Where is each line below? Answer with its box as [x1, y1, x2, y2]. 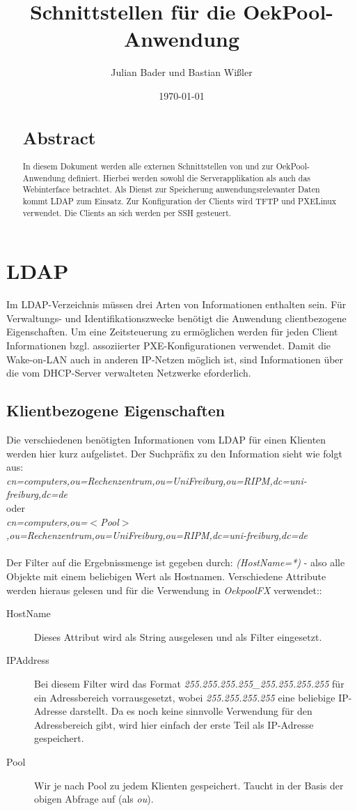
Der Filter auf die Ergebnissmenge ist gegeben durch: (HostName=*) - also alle [6, 555, 345, 570]
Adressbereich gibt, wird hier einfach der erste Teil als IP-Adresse [34, 717, 314, 732]
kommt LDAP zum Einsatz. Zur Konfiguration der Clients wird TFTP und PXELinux [22, 195, 337, 207]
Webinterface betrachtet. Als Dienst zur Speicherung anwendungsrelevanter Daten [22, 183, 320, 195]
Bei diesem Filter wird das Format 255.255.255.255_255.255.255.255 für [34, 676, 344, 690]
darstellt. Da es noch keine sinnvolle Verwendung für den [70, 704, 312, 718]
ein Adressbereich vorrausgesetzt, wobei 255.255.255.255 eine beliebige [34, 690, 335, 704]
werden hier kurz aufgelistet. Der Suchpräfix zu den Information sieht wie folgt [6, 446, 342, 460]
